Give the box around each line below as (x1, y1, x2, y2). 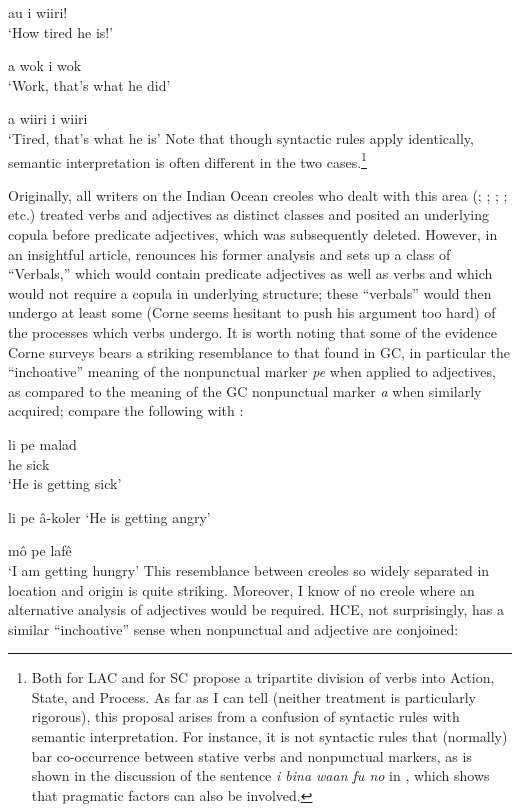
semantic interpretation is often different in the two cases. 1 (8, 148, 367, 172)
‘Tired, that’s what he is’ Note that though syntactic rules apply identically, (8, 127, 474, 148)
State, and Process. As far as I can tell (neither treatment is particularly (31, 686, 476, 707)
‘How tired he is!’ (8, 21, 114, 42)
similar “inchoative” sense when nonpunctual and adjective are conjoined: (8, 618, 459, 639)
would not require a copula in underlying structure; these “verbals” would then (8, 282, 492, 303)
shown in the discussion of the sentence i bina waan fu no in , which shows (31, 765, 490, 786)
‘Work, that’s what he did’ (8, 74, 171, 95)
